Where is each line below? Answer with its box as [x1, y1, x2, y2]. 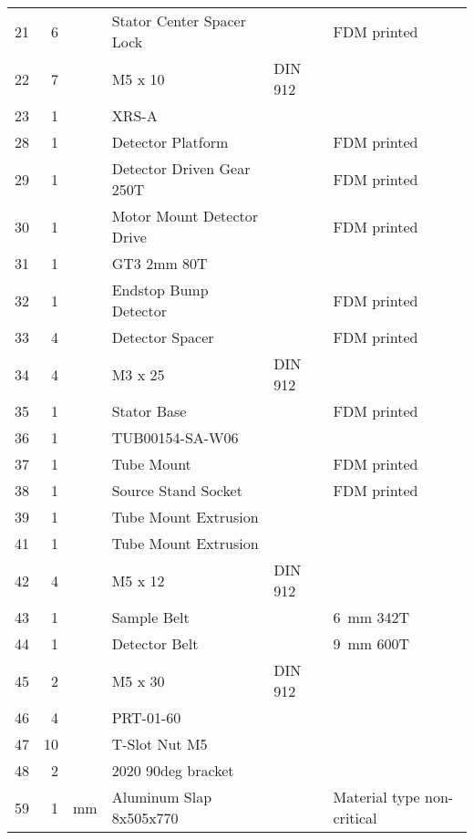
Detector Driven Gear [111, 158, 251, 179]
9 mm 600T [333, 633, 410, 654]
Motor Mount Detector [111, 205, 259, 226]
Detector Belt [111, 633, 199, 654]
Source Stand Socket [111, 480, 242, 501]
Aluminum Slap [111, 786, 212, 807]
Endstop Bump [111, 279, 209, 300]
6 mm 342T [333, 607, 410, 627]
